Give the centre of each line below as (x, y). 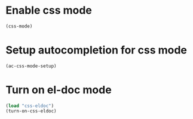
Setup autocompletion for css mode (96, 50)
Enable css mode (49, 10)
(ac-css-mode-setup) (31, 66)
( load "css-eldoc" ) (30, 106)
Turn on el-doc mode (59, 90)
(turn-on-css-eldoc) (31, 111)
